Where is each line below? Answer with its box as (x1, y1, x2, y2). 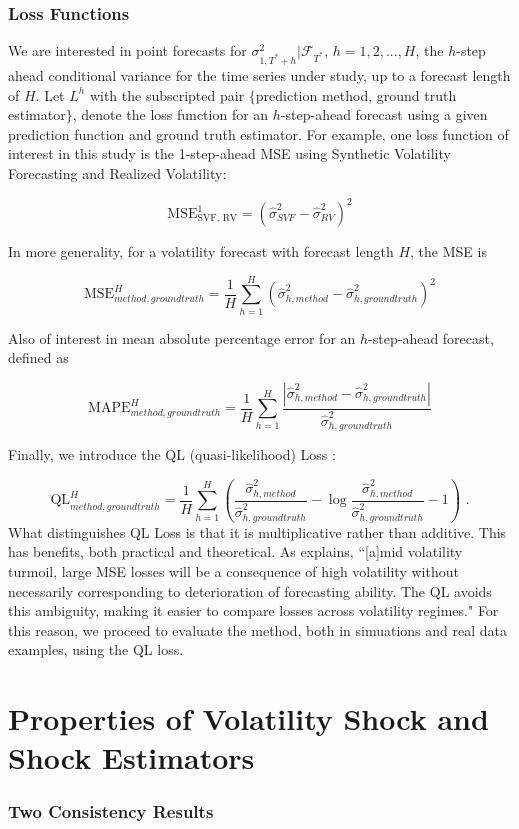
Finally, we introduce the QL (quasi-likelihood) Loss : (8, 443, 336, 464)
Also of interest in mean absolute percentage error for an (8, 327, 356, 348)
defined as (8, 347, 69, 368)
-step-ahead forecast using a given (280, 104, 488, 125)
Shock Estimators (8, 737, 255, 778)
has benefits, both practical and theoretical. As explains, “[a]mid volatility (8, 541, 463, 562)
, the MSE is (410, 241, 487, 261)
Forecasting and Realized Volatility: (8, 162, 227, 183)
